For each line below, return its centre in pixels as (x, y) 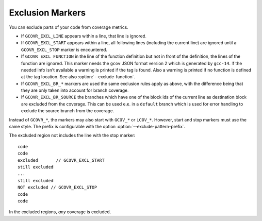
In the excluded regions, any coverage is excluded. (60, 212)
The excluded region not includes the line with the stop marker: (72, 136)
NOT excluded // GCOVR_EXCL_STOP (57, 187)
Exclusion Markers (47, 13)
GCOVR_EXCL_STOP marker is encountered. (64, 50)
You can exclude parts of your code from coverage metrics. (69, 27)
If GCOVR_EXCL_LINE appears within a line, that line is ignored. (84, 36)
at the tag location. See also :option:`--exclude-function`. (78, 77)
